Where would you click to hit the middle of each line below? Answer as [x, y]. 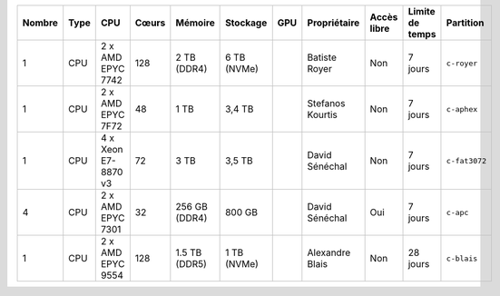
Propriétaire [333, 23]
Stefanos [326, 103]
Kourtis [322, 115]
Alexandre [329, 252]
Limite [422, 11]
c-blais [462, 258]
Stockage [246, 23]
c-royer [462, 63]
